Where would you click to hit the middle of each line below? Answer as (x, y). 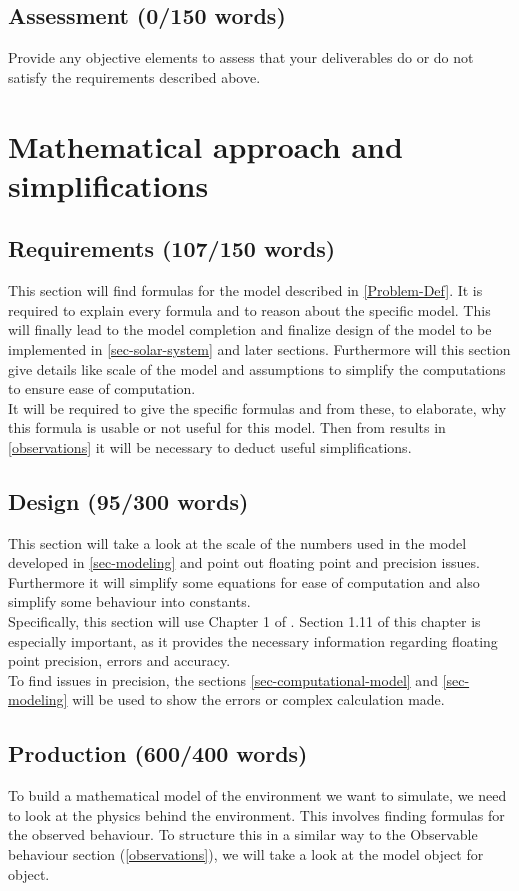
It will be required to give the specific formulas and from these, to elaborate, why (257, 407)
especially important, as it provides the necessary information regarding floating (253, 640)
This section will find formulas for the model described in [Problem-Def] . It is (245, 290)
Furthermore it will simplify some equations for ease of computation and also (244, 581)
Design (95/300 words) (128, 500)
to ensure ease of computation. (102, 388)
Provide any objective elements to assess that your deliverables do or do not (241, 57)
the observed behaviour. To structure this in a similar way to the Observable (243, 834)
